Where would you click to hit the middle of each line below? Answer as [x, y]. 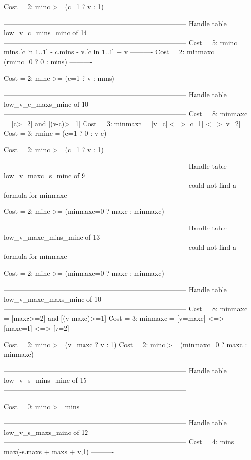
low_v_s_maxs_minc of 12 [46, 432]
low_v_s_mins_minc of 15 [45, 380]
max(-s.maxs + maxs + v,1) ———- [59, 451]
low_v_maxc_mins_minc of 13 [52, 237]
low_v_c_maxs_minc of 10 [46, 104]
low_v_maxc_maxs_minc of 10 [53, 299]
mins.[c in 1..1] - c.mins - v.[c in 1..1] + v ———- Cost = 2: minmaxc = [113, 52]
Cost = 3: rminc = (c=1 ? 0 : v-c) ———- [68, 133]
